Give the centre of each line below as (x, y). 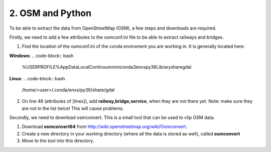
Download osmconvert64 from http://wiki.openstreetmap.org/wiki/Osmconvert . (105, 127)
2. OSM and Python (50, 13)
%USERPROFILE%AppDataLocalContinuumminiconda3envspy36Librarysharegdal (107, 67)
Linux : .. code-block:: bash (37, 78)
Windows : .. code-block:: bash (41, 56)
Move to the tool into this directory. (58, 141)
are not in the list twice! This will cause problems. (73, 108)
